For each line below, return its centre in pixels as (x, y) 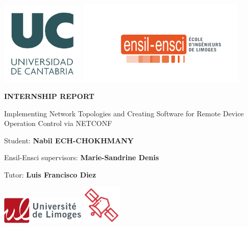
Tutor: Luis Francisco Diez (50, 175)
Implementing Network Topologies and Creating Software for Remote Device (124, 113)
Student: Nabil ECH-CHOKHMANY (69, 140)
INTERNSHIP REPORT (49, 96)
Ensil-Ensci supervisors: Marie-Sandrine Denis (82, 157)
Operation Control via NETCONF (58, 123)
